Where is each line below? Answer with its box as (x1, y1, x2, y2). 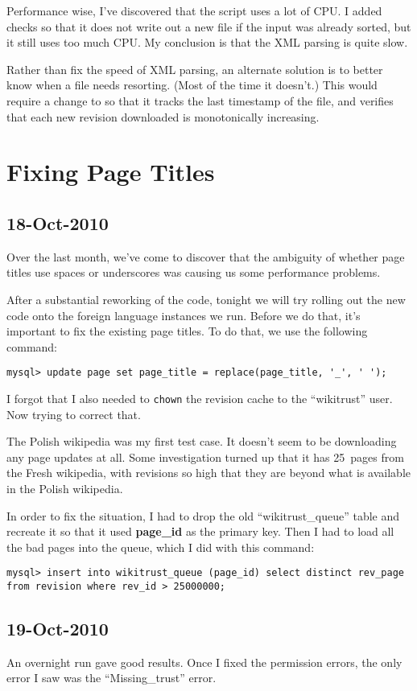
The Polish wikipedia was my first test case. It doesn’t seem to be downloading (6, 433, 397, 450)
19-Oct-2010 (6, 616, 109, 641)
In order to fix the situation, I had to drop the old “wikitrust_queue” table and (6, 507, 400, 524)
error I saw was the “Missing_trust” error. (6, 669, 217, 686)
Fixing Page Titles (6, 155, 215, 188)
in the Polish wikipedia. (6, 479, 123, 496)
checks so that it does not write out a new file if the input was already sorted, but (6, 18, 411, 35)
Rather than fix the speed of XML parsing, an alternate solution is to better (6, 60, 383, 77)
